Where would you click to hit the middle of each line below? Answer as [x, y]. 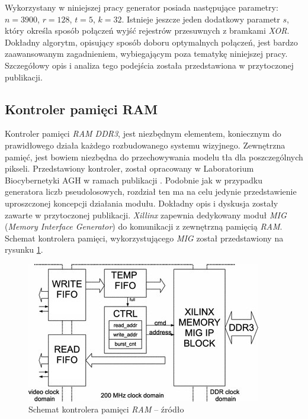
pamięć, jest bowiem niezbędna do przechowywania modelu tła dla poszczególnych [154, 157]
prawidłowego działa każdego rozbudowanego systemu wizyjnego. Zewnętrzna [145, 145]
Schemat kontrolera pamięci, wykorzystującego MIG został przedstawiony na [144, 238]
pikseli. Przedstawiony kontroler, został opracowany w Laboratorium [129, 168]
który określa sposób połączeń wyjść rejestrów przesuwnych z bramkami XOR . [147, 30]
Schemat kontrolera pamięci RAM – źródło [106, 409]
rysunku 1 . [24, 249]
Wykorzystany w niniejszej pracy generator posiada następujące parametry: [142, 7]
